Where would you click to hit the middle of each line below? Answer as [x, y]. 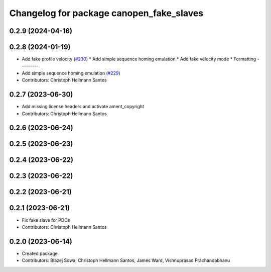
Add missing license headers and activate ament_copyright [83, 107]
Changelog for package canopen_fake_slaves [106, 13]
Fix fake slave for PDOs [46, 220]
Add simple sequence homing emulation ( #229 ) [71, 73]
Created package [40, 253]
